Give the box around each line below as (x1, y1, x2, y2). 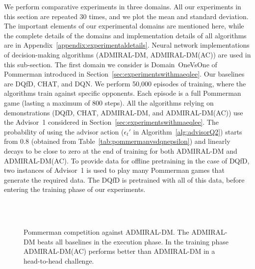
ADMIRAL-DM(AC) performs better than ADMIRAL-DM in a (24, 246, 215, 256)
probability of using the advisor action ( (4, 126, 124, 136)
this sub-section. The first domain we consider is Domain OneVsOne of (4, 59, 217, 69)
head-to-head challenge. (24, 255, 94, 266)
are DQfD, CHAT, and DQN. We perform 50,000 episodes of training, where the (4, 78, 246, 88)
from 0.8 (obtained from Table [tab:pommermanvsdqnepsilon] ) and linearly (4, 136, 230, 146)
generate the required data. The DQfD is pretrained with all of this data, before (4, 174, 245, 185)
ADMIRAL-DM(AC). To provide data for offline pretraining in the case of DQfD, (4, 155, 250, 165)
